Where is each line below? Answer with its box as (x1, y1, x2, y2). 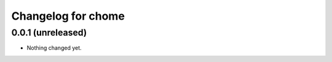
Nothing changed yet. (26, 44, 82, 52)
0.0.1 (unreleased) (11, 27, 87, 38)
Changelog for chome (11, 9, 125, 23)
